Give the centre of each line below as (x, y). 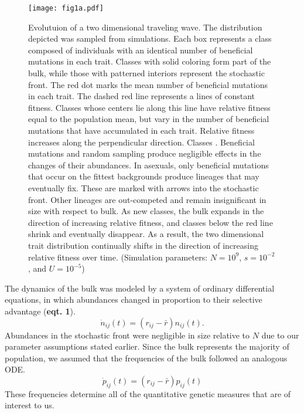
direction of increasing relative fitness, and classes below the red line (151, 222)
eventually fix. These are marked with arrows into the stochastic (144, 187)
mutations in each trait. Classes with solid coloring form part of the (150, 61)
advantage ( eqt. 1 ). (40, 311)
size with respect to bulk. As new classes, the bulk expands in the (146, 211)
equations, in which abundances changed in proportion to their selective (134, 299)
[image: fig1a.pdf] (66, 8)
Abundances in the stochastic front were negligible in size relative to (127, 335)
